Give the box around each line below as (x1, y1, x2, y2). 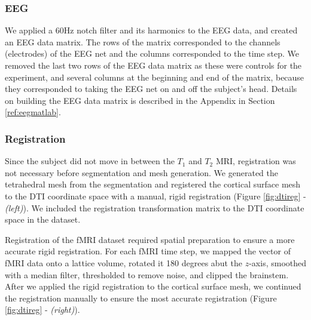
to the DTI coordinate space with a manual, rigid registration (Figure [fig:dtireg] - (5, 189, 306, 202)
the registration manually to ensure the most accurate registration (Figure (5, 291, 277, 304)
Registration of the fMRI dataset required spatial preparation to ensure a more (5, 233, 295, 245)
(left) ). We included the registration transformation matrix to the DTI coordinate (5, 201, 304, 214)
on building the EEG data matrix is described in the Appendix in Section (5, 94, 275, 106)
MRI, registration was (215, 155, 296, 167)
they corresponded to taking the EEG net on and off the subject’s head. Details (5, 82, 297, 95)
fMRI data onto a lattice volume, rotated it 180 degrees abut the (5, 256, 242, 269)
